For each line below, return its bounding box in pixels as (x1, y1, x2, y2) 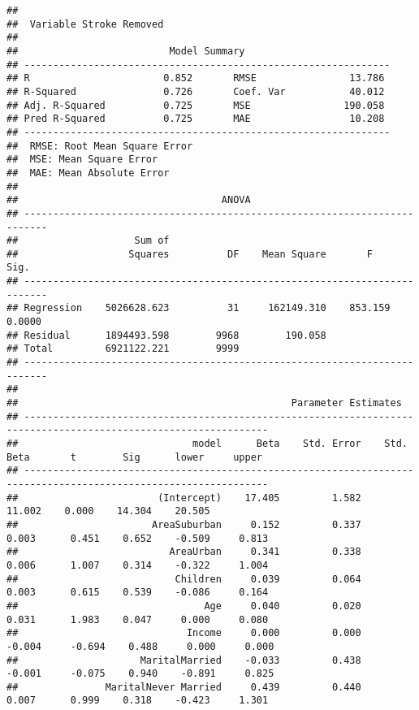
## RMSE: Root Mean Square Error (6, 140, 193, 152)
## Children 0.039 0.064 (6, 573, 361, 585)
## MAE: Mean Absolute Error (6, 167, 170, 179)
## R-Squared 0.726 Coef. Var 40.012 (6, 85, 385, 97)
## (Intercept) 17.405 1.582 (6, 491, 361, 504)
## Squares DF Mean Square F (6, 248, 374, 260)
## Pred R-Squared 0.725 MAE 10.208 (6, 113, 385, 125)
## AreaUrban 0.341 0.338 (6, 546, 361, 558)
